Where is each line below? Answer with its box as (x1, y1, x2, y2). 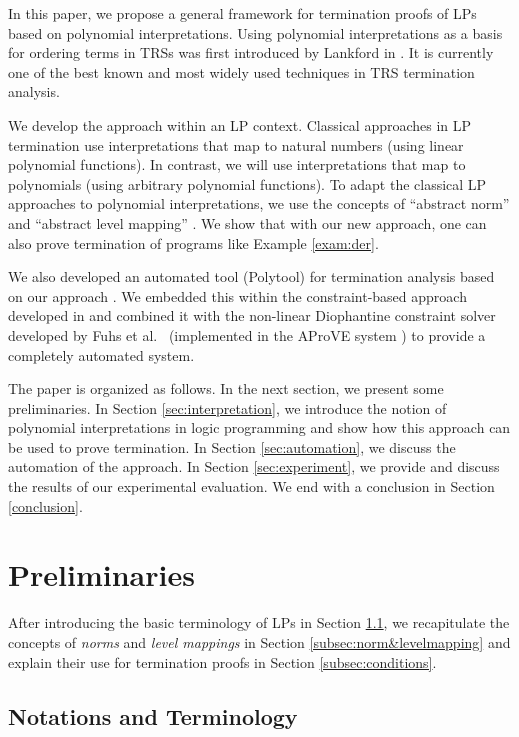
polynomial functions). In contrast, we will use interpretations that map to (8, 154, 466, 175)
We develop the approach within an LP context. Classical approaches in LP (8, 114, 472, 135)
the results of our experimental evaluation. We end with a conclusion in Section (8, 476, 495, 497)
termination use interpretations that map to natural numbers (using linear (8, 134, 464, 155)
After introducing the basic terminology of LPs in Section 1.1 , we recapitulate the (8, 612, 510, 633)
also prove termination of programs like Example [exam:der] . (8, 232, 379, 253)
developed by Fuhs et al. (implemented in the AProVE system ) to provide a (8, 324, 486, 345)
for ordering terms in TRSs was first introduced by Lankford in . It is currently (8, 42, 494, 63)
